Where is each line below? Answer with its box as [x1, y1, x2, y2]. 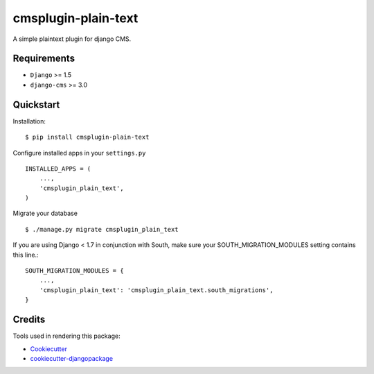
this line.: [12, 250, 39, 259]
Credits [12, 314, 46, 325]
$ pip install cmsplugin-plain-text [25, 133, 150, 142]
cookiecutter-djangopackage [30, 354, 114, 362]
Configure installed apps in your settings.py [12, 148, 146, 157]
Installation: [12, 117, 46, 125]
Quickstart [12, 99, 60, 110]
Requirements [12, 53, 75, 65]
